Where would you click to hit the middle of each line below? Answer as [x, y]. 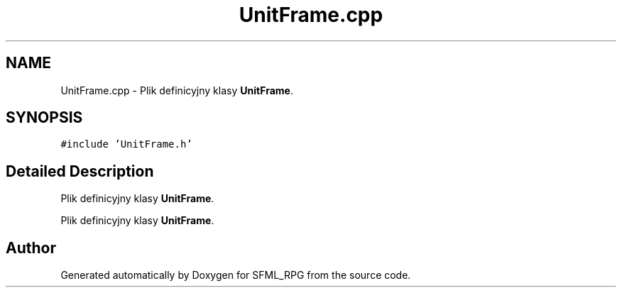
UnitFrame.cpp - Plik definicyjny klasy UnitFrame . [177, 90]
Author [31, 248]
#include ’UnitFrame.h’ [126, 144]
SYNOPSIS [44, 118]
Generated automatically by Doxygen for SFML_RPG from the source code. [236, 275]
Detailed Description [80, 171]
